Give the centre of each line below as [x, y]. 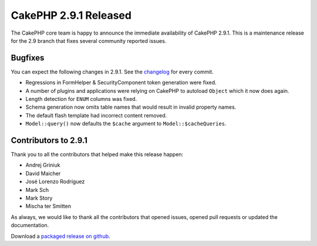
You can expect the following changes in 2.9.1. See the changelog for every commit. [112, 72]
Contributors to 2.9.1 [49, 140]
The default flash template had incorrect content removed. [96, 115]
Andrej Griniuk [43, 165]
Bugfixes [28, 58]
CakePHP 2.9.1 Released [71, 15]
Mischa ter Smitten [48, 206]
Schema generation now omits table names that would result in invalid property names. [131, 107]
